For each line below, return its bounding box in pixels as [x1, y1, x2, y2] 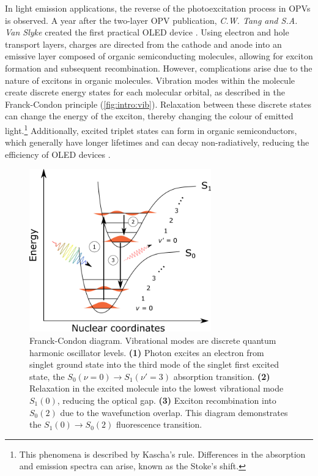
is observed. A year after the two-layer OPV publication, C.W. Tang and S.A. [5, 13, 298, 26]
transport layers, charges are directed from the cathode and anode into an [5, 37, 282, 50]
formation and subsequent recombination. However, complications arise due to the [5, 61, 312, 74]
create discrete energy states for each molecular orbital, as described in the [5, 86, 285, 99]
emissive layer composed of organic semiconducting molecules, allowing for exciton [5, 50, 313, 62]
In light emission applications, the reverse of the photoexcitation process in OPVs [5, 2, 311, 14]
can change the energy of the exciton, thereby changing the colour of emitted [5, 110, 294, 122]
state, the [29, 370, 65, 382]
